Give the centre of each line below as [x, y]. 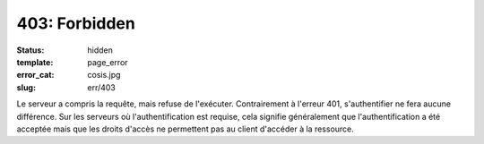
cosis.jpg [104, 75]
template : [35, 62]
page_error [108, 62]
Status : [30, 50]
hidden [100, 50]
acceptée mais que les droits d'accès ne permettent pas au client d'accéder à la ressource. [185, 129]
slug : [26, 87]
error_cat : [35, 75]
